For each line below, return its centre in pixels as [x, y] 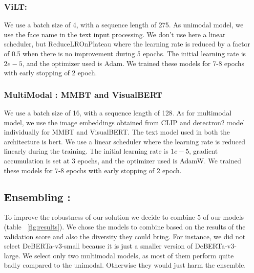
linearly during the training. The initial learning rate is [86, 151]
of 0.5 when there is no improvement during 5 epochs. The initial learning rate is [125, 53]
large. [12, 255]
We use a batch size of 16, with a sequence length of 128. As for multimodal [118, 113]
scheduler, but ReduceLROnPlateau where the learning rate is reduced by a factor [127, 44]
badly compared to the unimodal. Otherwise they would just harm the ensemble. [125, 265]
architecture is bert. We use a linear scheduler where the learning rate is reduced [125, 141]
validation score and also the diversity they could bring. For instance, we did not [125, 236]
